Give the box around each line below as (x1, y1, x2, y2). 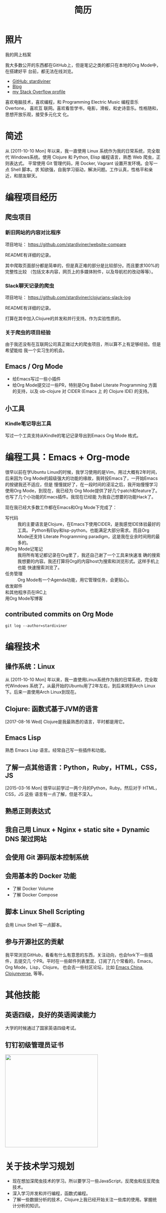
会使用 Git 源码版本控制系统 (5, 853, 89, 862)
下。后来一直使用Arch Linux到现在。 (5, 689, 79, 695)
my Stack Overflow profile (12, 89, 66, 95)
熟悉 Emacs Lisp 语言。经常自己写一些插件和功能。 (5, 747, 109, 753)
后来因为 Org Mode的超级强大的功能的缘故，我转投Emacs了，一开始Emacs (5, 475, 158, 481)
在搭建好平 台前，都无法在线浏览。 (5, 68, 76, 74)
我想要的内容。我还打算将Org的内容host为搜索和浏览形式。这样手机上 (17, 558, 160, 564)
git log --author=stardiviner (5, 623, 68, 628)
